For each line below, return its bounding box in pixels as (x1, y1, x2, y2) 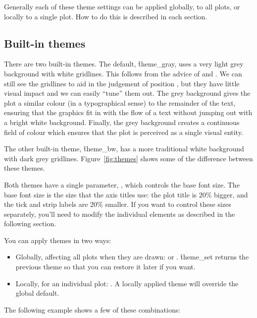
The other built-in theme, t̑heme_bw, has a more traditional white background (4, 143, 244, 154)
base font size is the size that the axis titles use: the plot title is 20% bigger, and (4, 189, 248, 199)
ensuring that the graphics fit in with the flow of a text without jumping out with (4, 107, 253, 118)
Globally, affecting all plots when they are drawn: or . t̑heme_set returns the (15, 252, 249, 262)
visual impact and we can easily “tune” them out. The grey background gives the (4, 88, 251, 98)
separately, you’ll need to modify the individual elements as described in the (4, 208, 235, 219)
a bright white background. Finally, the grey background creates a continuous (4, 117, 240, 127)
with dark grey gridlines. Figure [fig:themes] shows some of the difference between (4, 153, 253, 163)
